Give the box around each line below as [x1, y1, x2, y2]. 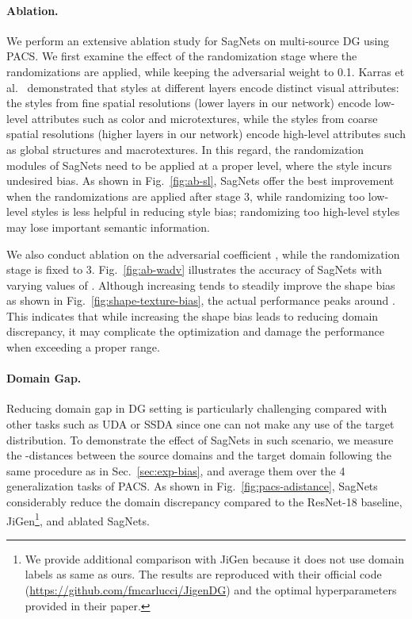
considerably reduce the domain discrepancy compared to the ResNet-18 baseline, [6, 494, 402, 510]
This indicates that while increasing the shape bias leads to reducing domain [6, 307, 379, 324]
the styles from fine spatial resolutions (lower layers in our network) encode [6, 94, 372, 111]
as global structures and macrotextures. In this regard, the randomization [6, 140, 364, 157]
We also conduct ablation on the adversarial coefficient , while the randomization [6, 245, 400, 262]
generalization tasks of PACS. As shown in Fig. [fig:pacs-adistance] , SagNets [6, 478, 378, 494]
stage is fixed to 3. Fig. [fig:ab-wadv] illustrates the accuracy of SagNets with [6, 261, 382, 278]
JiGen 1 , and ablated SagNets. [6, 509, 150, 529]
